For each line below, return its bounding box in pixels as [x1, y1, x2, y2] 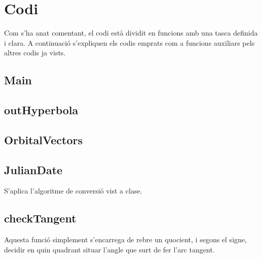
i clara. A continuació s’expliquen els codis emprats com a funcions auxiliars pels [4, 37, 255, 48]
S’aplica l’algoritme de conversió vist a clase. [4, 185, 142, 196]
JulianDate [4, 162, 63, 177]
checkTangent [4, 210, 77, 226]
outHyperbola [4, 102, 79, 118]
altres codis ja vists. [4, 47, 66, 58]
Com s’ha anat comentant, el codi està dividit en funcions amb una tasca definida [4, 27, 258, 38]
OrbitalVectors [4, 132, 83, 147]
